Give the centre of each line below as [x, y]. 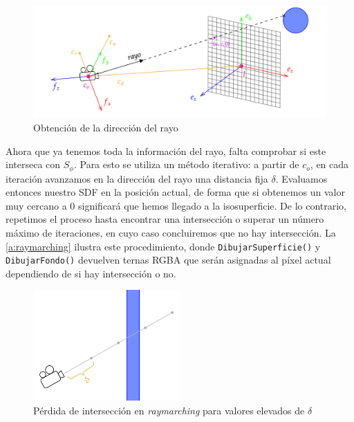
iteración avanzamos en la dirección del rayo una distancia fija [137, 178]
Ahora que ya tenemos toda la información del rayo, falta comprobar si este [166, 150]
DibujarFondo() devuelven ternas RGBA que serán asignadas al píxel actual [168, 260]
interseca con [33, 164]
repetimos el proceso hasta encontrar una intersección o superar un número [165, 219]
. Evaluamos [301, 178]
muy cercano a [36, 205]
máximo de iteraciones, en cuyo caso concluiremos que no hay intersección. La [171, 232]
